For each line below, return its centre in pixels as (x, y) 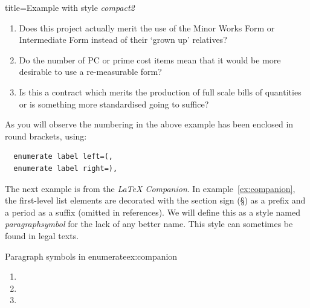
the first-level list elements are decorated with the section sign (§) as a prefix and (155, 200)
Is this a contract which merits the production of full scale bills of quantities (160, 91)
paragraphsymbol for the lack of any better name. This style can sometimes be (149, 224)
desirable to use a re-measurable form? (90, 72)
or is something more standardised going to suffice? (114, 104)
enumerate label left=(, (63, 157)
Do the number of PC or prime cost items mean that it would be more (150, 59)
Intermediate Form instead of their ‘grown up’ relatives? (123, 40)
